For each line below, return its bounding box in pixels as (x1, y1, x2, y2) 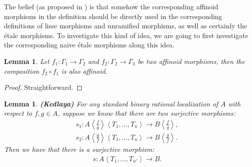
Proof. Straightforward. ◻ (4, 82, 83, 92)
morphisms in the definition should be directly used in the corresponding (4, 11, 222, 21)
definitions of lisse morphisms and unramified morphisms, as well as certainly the (4, 21, 247, 31)
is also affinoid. (61, 65, 108, 76)
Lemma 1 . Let (4, 56, 49, 66)
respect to (4, 108, 32, 118)
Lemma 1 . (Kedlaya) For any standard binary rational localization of (4, 98, 218, 108)
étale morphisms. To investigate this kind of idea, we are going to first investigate (4, 30, 249, 40)
